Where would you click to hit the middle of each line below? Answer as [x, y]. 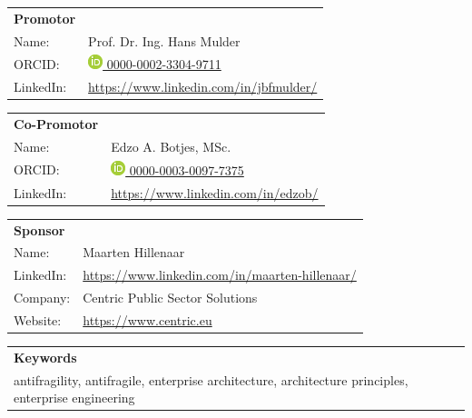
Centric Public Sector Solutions [170, 298]
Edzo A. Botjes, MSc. [171, 146]
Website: [38, 319]
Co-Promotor [56, 124]
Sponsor [39, 229]
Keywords [45, 357]
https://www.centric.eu [147, 319]
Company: [42, 298]
